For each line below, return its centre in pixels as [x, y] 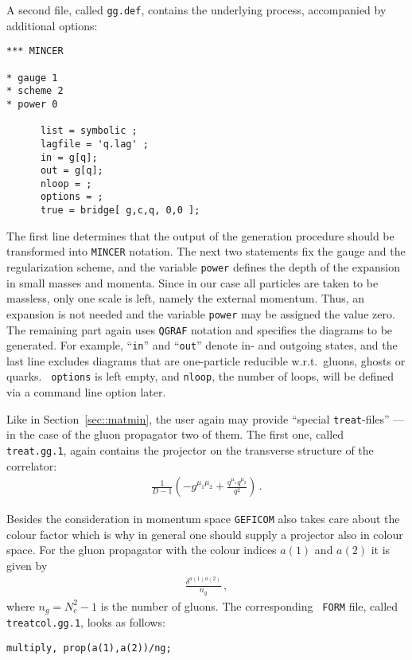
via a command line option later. [86, 392]
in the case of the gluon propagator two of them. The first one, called [175, 434]
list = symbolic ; [89, 131]
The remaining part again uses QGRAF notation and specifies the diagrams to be [200, 329]
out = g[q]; [72, 171]
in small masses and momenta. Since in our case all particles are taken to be [192, 282]
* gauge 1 [32, 78]
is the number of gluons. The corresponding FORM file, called [249, 605]
